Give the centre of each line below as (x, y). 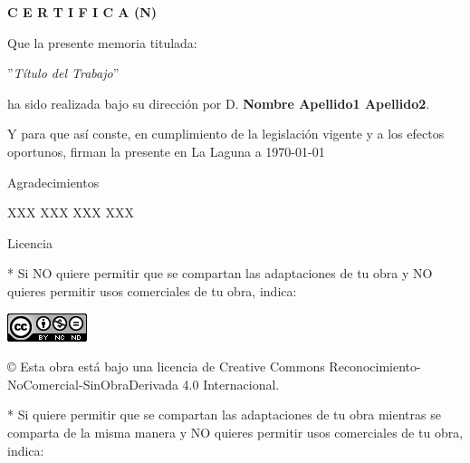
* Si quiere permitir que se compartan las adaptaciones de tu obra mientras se (224, 415)
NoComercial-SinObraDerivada (93, 384)
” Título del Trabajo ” (63, 73)
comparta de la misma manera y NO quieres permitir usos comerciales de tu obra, (235, 432)
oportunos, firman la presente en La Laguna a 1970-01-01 (166, 151)
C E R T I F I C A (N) (82, 12)
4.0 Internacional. (231, 384)
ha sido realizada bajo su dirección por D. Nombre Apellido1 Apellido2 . (219, 103)
